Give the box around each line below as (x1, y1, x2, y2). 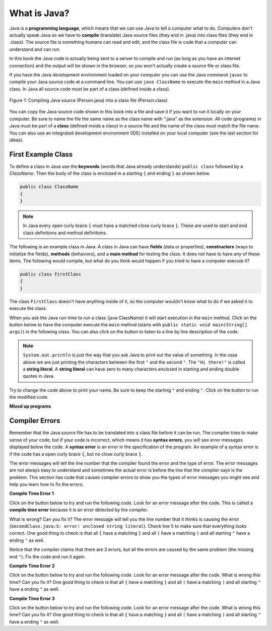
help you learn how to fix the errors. (9, 481, 84, 487)
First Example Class (9, 150, 73, 159)
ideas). (9, 137, 24, 143)
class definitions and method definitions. (23, 230, 107, 236)
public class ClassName (20, 184, 79, 190)
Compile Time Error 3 (9, 595, 55, 601)
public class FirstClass (20, 271, 82, 277)
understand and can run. (9, 46, 60, 52)
